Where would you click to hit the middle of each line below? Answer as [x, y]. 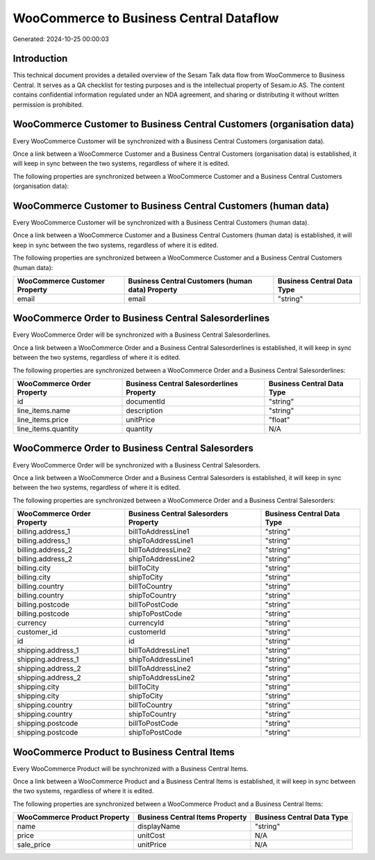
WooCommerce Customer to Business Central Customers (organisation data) [183, 124]
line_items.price [43, 420]
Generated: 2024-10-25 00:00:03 [61, 39]
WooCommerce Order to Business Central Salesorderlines [141, 318]
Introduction [40, 59]
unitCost [151, 836]
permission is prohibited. [48, 104]
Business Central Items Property [192, 818]
